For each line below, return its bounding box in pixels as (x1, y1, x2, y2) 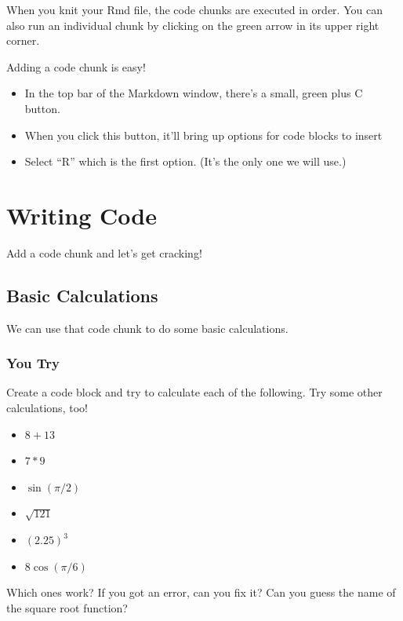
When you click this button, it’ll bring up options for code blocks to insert (24, 126, 383, 143)
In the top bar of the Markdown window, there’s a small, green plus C (24, 85, 363, 101)
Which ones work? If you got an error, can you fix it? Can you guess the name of (6, 584, 396, 601)
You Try (6, 353, 60, 373)
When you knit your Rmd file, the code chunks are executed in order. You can (6, 2, 383, 17)
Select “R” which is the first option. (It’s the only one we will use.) (24, 153, 347, 170)
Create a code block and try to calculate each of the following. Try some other (6, 384, 383, 400)
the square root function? (6, 599, 128, 616)
